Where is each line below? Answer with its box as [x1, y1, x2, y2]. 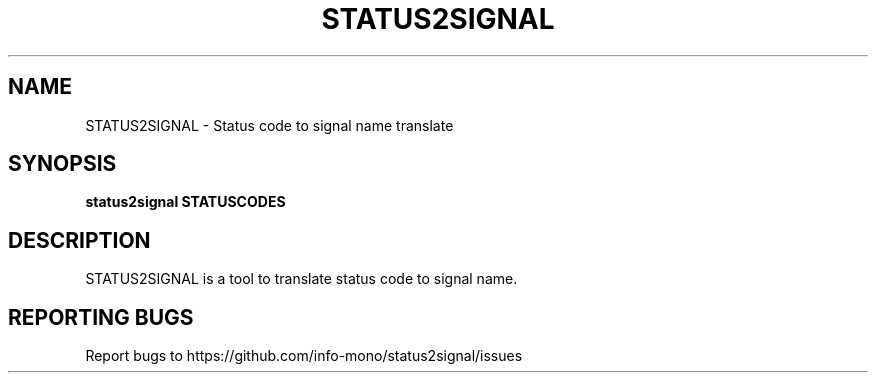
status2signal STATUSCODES [85, 193, 286, 211]
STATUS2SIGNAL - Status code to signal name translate [85, 116, 454, 134]
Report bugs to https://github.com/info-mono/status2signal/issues [85, 347, 523, 365]
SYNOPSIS [8, 151, 117, 177]
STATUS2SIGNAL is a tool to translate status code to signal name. [85, 270, 518, 288]
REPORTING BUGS [8, 304, 194, 330]
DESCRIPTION [8, 227, 151, 253]
